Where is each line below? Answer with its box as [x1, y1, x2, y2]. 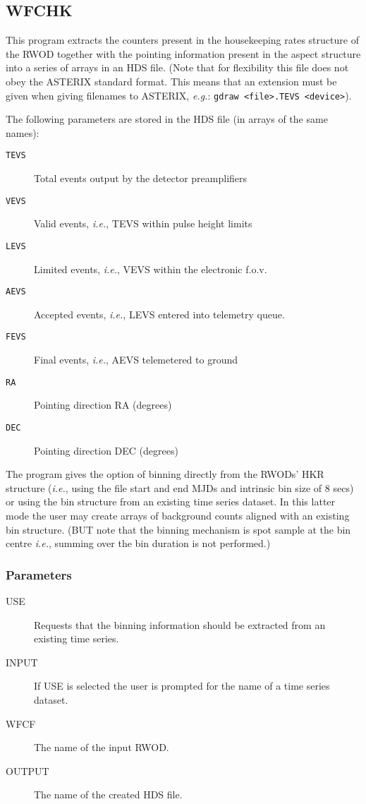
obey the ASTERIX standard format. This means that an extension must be [6, 73, 337, 88]
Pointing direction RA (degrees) [34, 397, 172, 412]
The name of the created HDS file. [34, 787, 183, 802]
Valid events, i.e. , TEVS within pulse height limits [34, 216, 252, 231]
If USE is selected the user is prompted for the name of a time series [34, 678, 330, 693]
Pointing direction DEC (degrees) [34, 443, 178, 457]
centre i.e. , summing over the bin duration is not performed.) [6, 536, 271, 551]
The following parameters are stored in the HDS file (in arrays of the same [6, 112, 328, 126]
